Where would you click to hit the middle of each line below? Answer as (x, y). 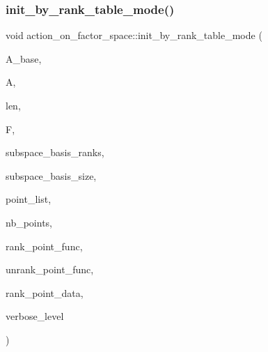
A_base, (24, 58)
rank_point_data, (45, 292)
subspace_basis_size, (51, 175)
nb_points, (29, 222)
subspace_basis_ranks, (55, 152)
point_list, (29, 199)
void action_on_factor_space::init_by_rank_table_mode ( (134, 35)
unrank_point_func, (50, 269)
